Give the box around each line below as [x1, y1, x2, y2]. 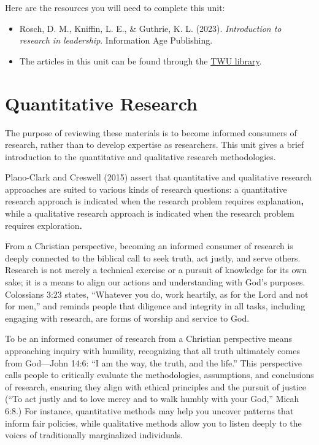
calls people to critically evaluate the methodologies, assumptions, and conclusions [5, 368, 314, 381]
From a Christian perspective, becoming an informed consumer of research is [5, 239, 293, 252]
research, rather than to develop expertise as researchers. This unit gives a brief [5, 138, 304, 151]
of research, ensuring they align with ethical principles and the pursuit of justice [5, 380, 307, 393]
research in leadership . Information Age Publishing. [19, 34, 213, 47]
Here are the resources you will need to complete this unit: [5, 1, 225, 14]
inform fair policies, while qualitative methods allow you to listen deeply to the [5, 416, 302, 429]
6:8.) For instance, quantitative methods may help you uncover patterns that [5, 404, 294, 417]
